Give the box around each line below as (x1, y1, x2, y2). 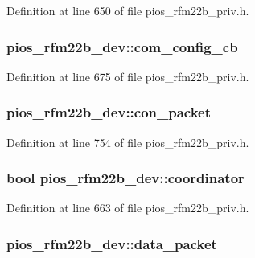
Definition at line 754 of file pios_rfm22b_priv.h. (6, 133, 249, 150)
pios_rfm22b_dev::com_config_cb (6, 36, 238, 56)
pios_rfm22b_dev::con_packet (6, 102, 212, 122)
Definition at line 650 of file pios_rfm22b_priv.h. (6, 2, 249, 18)
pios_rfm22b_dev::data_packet (6, 233, 217, 253)
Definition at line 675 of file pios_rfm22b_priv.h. (6, 68, 249, 84)
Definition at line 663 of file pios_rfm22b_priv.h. (6, 199, 249, 216)
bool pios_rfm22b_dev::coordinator (6, 168, 245, 188)
